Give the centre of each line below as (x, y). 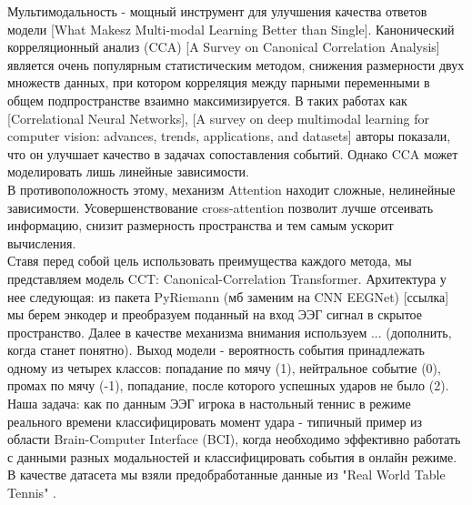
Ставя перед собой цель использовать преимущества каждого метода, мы (210, 261)
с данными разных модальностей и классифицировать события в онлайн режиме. (232, 456)
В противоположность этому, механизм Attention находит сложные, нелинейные (231, 189)
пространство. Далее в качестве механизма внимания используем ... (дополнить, (230, 332)
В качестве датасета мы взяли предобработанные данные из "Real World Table (226, 475)
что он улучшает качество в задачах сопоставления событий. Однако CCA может (233, 153)
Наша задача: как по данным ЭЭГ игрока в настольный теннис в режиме (209, 404)
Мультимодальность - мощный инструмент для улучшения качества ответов (217, 11)
